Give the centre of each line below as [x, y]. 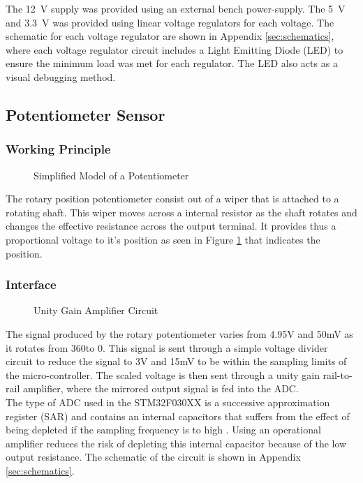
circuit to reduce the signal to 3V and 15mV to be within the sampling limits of [176, 361]
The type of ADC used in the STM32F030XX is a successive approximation [168, 402]
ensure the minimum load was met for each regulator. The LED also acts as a [172, 63]
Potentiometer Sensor [86, 114]
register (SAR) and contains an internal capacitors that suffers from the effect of [178, 416]
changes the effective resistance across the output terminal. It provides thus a [171, 226]
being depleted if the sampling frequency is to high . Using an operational [163, 430]
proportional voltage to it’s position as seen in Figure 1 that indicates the [163, 239]
